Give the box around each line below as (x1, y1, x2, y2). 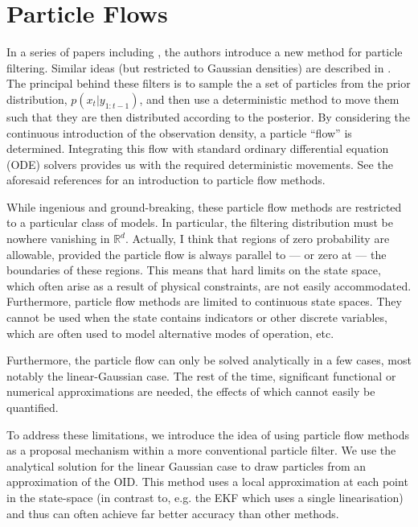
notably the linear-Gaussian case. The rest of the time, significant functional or (6, 367, 396, 384)
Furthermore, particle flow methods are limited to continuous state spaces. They (6, 293, 402, 310)
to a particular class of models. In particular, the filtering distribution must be (6, 214, 393, 231)
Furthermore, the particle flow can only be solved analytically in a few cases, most (6, 352, 412, 368)
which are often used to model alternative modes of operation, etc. (6, 324, 334, 341)
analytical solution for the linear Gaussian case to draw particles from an (6, 457, 367, 474)
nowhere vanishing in (6, 230, 110, 247)
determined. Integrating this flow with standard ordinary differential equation (6, 140, 389, 157)
